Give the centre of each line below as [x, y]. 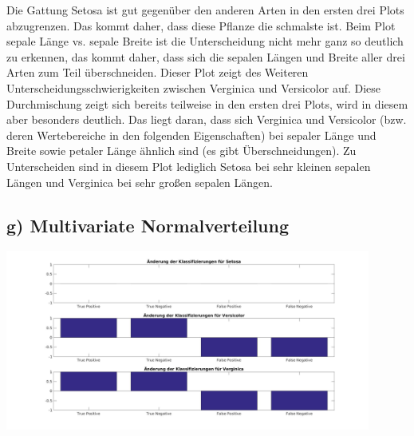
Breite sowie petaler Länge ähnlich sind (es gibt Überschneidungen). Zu [181, 151]
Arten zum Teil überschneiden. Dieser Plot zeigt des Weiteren [158, 72]
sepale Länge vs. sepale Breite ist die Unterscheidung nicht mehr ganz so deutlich [205, 41]
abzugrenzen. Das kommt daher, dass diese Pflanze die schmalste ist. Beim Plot [201, 25]
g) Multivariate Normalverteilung [148, 225]
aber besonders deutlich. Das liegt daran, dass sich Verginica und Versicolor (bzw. [207, 119]
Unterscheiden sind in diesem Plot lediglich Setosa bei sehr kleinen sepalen [189, 166]
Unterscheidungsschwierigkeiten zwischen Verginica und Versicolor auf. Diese [194, 87]
